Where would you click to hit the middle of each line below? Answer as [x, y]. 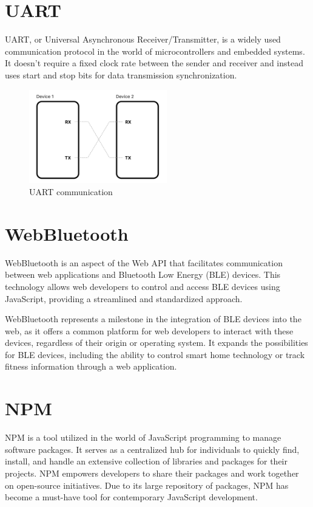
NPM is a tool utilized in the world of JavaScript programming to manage [143, 437]
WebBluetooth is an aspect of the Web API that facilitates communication [144, 262]
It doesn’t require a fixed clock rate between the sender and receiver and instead [154, 63]
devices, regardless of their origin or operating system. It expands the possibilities [156, 343]
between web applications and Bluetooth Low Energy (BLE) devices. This [143, 274]
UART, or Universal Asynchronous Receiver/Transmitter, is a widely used [143, 39]
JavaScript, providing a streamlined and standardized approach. [124, 298]
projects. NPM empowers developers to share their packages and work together [152, 473]
